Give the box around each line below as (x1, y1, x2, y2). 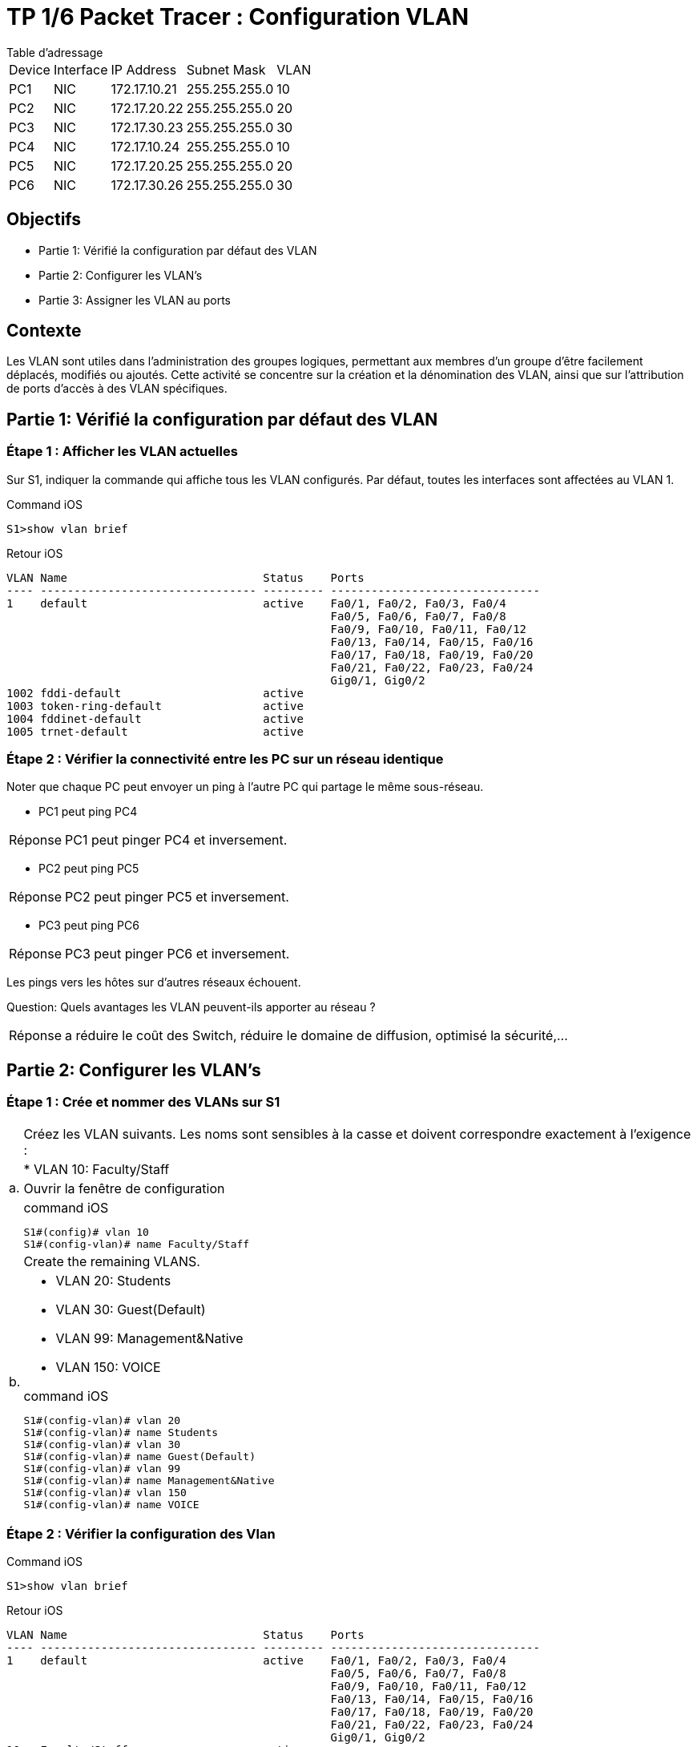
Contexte (6, 321, 82, 341)
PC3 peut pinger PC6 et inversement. (65, 946, 290, 962)
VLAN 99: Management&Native (55, 1329, 244, 1346)
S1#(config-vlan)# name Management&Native (23, 1474, 275, 1487)
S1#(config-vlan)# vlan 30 (23, 1438, 181, 1450)
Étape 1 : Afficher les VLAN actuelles (6, 443, 238, 460)
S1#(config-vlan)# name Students (23, 1426, 219, 1438)
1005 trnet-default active (6, 724, 304, 738)
